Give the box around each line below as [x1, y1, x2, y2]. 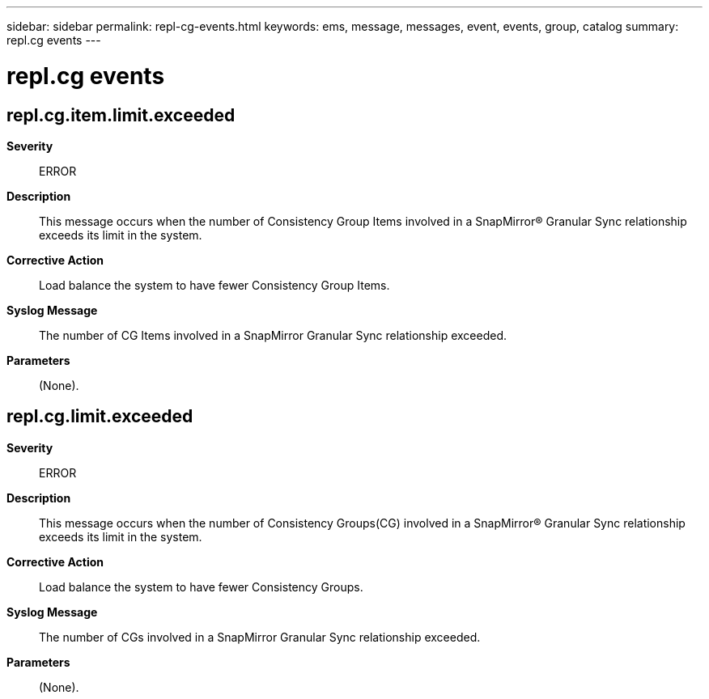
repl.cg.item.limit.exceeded [6, 104, 236, 125]
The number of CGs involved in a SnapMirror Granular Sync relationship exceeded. [39, 629, 481, 644]
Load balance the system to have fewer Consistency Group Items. [39, 277, 390, 292]
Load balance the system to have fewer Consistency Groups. [39, 579, 363, 594]
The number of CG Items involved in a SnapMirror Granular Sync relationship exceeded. [39, 328, 507, 342]
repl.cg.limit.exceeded [6, 406, 193, 427]
